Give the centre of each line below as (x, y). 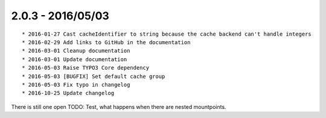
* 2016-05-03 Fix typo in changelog (76, 84)
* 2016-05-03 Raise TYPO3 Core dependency (86, 68)
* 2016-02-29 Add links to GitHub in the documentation (106, 42)
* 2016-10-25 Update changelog (68, 93)
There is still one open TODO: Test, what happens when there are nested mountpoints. (119, 107)
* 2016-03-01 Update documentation (75, 59)
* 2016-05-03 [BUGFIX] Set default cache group (94, 76)
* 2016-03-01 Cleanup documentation (76, 51)
